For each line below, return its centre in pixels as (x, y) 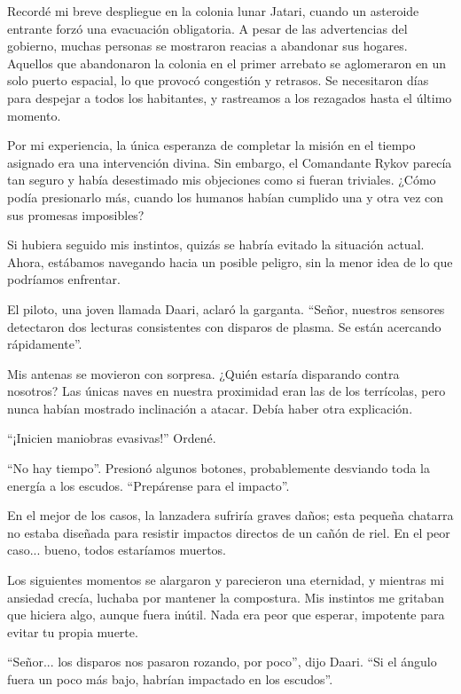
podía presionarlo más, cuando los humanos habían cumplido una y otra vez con (226, 197)
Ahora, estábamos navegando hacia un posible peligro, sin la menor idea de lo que (230, 261)
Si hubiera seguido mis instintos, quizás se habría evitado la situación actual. (216, 244)
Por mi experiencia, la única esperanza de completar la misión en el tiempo (211, 145)
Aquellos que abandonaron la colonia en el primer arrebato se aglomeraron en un (227, 63)
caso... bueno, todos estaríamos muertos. (117, 550)
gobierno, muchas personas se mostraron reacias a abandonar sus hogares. (207, 46)
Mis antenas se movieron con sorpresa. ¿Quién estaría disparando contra (203, 373)
